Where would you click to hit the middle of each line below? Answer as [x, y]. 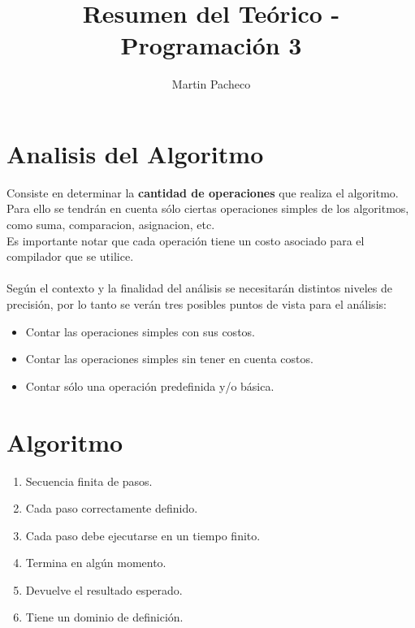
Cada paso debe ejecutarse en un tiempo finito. [143, 535]
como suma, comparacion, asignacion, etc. [111, 225]
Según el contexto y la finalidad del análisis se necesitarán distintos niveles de [200, 288]
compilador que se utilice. [70, 256]
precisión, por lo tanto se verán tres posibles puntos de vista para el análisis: [197, 304]
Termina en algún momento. [96, 563]
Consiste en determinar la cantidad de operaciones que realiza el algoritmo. [203, 192]
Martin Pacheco [211, 84]
